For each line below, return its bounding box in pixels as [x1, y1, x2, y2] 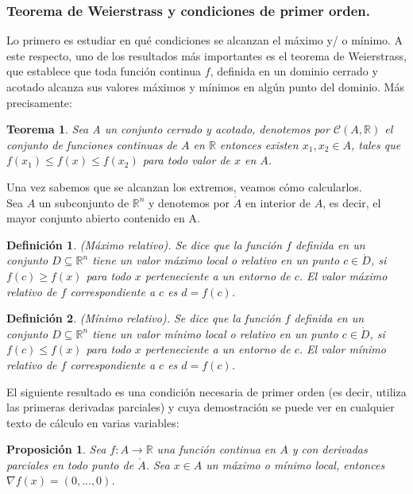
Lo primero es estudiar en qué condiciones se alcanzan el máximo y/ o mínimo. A [6, 32, 403, 48]
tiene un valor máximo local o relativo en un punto [92, 252, 340, 268]
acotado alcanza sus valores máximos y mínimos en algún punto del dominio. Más [6, 79, 404, 95]
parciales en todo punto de [6, 456, 134, 473]
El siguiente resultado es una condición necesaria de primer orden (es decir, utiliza [6, 383, 407, 399]
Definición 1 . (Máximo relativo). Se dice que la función [6, 236, 283, 253]
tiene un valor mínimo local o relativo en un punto [92, 325, 338, 342]
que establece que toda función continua [6, 63, 202, 79]
